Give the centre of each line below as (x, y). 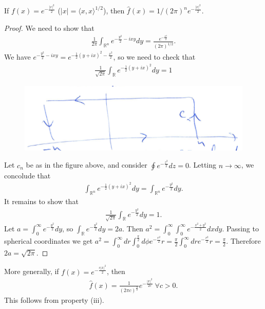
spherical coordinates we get (49, 241)
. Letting (203, 165)
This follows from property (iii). (54, 300)
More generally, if (32, 271)
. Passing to (240, 228)
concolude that (27, 175)
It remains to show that (41, 201)
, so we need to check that (154, 57)
